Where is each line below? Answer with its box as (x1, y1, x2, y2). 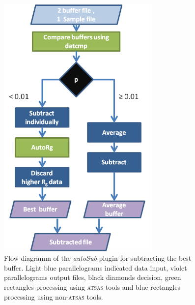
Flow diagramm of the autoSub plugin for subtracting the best (4, 253, 192, 263)
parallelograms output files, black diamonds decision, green (4, 272, 181, 282)
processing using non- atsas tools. (4, 291, 103, 302)
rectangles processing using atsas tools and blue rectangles (4, 281, 180, 292)
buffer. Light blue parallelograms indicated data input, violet (4, 262, 187, 273)
